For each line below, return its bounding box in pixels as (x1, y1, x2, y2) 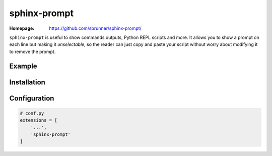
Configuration (9, 94, 54, 102)
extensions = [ (20, 118, 57, 123)
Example (9, 62, 37, 70)
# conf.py (20, 110, 44, 116)
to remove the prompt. (9, 48, 56, 55)
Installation (9, 78, 45, 86)
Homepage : (9, 25, 35, 31)
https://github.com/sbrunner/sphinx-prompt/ (49, 25, 142, 31)
